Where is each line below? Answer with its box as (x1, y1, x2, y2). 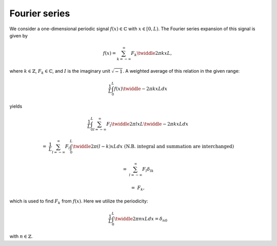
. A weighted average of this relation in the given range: (123, 68, 240, 74)
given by (9, 32, 28, 38)
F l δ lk (142, 167, 154, 173)
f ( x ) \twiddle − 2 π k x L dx (114, 86, 168, 92)
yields (9, 103, 23, 110)
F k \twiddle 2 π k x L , (131, 50, 172, 57)
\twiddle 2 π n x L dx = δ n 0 (114, 216, 168, 223)
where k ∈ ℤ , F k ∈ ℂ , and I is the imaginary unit (9, 68, 110, 75)
